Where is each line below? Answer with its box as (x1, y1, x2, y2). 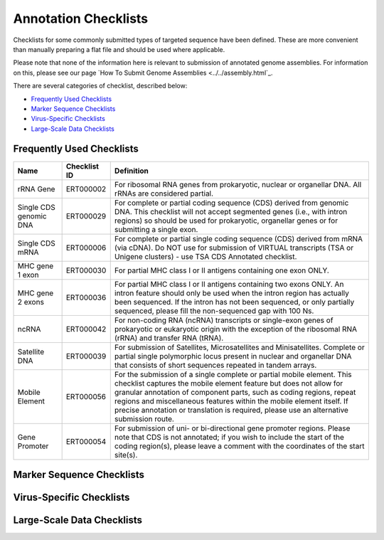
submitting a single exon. (114, 224, 198, 234)
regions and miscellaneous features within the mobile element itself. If (114, 396, 348, 406)
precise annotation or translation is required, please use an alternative (114, 405, 348, 415)
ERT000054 (65, 436, 107, 446)
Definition (114, 166, 149, 176)
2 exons (17, 297, 44, 307)
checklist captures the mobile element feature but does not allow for (114, 378, 343, 388)
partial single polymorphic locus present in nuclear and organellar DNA (114, 351, 352, 361)
